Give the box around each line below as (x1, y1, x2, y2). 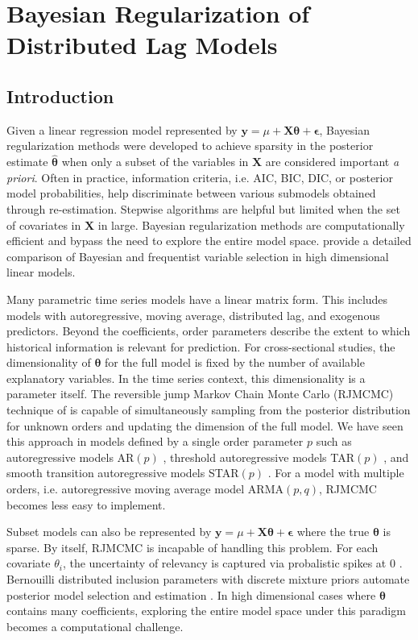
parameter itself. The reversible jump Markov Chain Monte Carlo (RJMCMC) (6, 385, 394, 402)
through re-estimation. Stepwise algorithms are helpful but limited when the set (6, 200, 400, 217)
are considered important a (265, 153, 399, 170)
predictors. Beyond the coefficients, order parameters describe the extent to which (6, 322, 411, 339)
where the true (296, 523, 370, 540)
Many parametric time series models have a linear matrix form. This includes (6, 290, 388, 307)
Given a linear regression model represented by (6, 121, 238, 138)
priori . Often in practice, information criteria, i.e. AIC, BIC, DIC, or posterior (6, 168, 393, 185)
